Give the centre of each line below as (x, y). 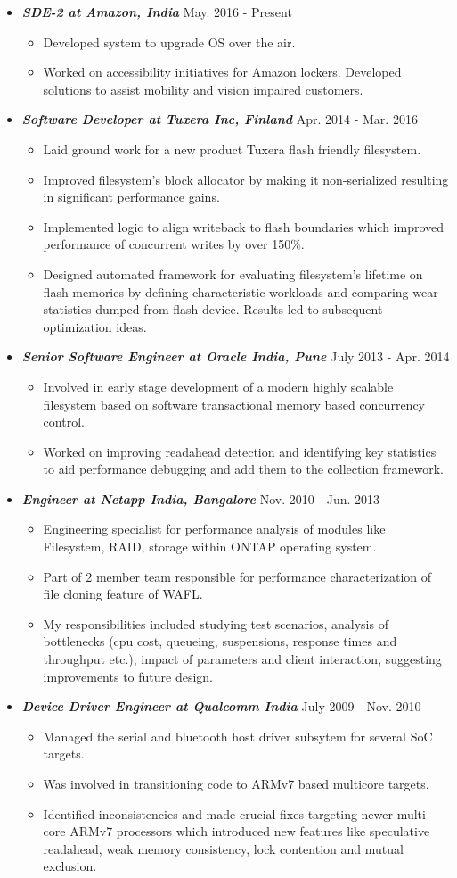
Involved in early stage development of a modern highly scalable (218, 386)
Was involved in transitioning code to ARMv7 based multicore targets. (236, 783)
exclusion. (70, 866)
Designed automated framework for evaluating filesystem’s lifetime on (233, 273)
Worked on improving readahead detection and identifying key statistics (240, 451)
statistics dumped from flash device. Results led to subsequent (213, 309)
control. (64, 422)
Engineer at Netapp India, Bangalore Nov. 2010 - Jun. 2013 (201, 498)
